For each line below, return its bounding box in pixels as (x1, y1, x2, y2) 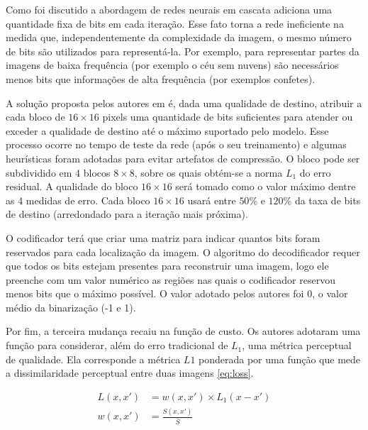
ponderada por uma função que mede (199, 351, 361, 366)
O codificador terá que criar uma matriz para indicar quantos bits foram (6, 230, 320, 245)
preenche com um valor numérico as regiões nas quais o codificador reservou (6, 272, 335, 287)
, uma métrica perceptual (242, 338, 352, 353)
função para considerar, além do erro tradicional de (6, 338, 228, 353)
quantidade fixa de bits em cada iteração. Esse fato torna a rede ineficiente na (6, 16, 344, 31)
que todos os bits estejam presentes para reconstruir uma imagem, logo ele (6, 258, 329, 273)
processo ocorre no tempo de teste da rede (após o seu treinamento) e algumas (6, 137, 347, 152)
